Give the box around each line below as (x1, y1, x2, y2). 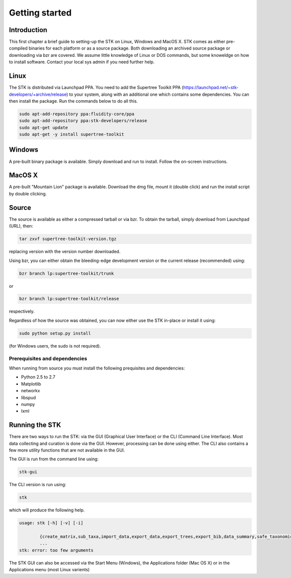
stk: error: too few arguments (19, 547, 94, 553)
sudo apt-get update (19, 124, 68, 130)
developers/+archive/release (9, 91, 67, 97)
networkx (21, 388, 40, 394)
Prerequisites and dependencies (9, 355, 87, 362)
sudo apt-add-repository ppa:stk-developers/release (19, 118, 147, 123)
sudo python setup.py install (19, 331, 91, 336)
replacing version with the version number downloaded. (9, 248, 121, 255)
